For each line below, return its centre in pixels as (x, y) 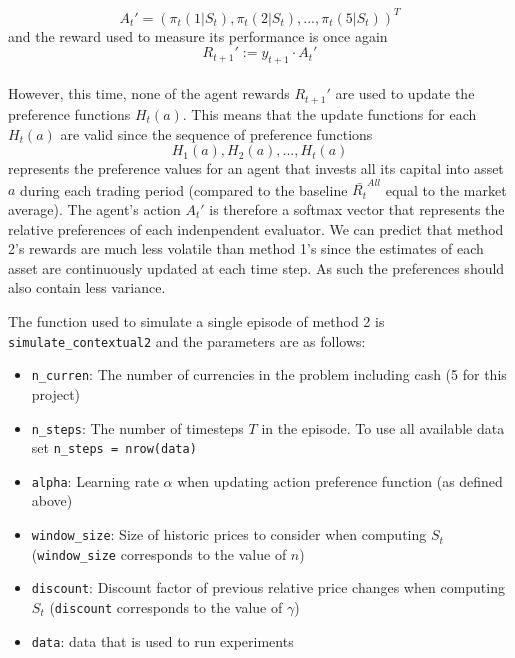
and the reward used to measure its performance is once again (198, 35)
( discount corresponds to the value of (166, 607)
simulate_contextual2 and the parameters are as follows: (187, 340)
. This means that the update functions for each (329, 113)
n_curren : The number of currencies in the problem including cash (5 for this (269, 374)
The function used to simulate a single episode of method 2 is (196, 321)
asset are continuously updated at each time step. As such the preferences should (256, 267)
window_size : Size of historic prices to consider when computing (229, 534)
